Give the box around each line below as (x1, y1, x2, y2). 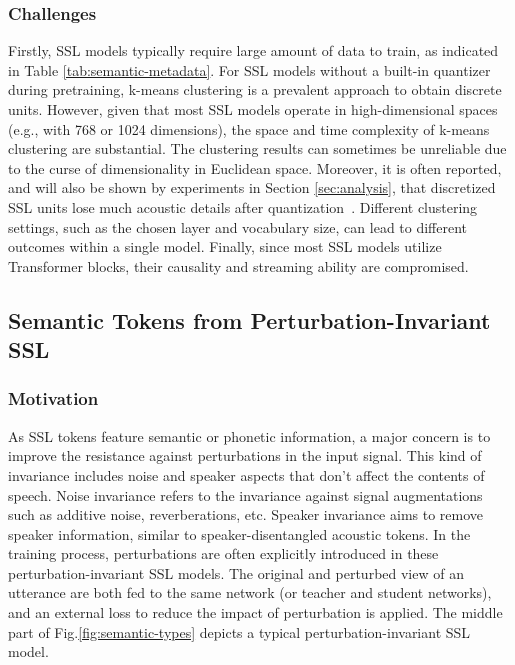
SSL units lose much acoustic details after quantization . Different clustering (8, 196, 478, 217)
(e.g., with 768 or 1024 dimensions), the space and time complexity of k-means (8, 118, 490, 139)
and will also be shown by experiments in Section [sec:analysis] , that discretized (8, 177, 496, 198)
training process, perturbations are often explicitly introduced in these (8, 543, 439, 564)
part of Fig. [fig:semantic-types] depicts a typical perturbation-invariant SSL (8, 621, 471, 642)
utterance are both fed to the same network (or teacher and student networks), (8, 582, 492, 603)
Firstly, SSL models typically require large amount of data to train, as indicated (8, 40, 499, 61)
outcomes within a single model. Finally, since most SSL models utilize (8, 236, 442, 257)
